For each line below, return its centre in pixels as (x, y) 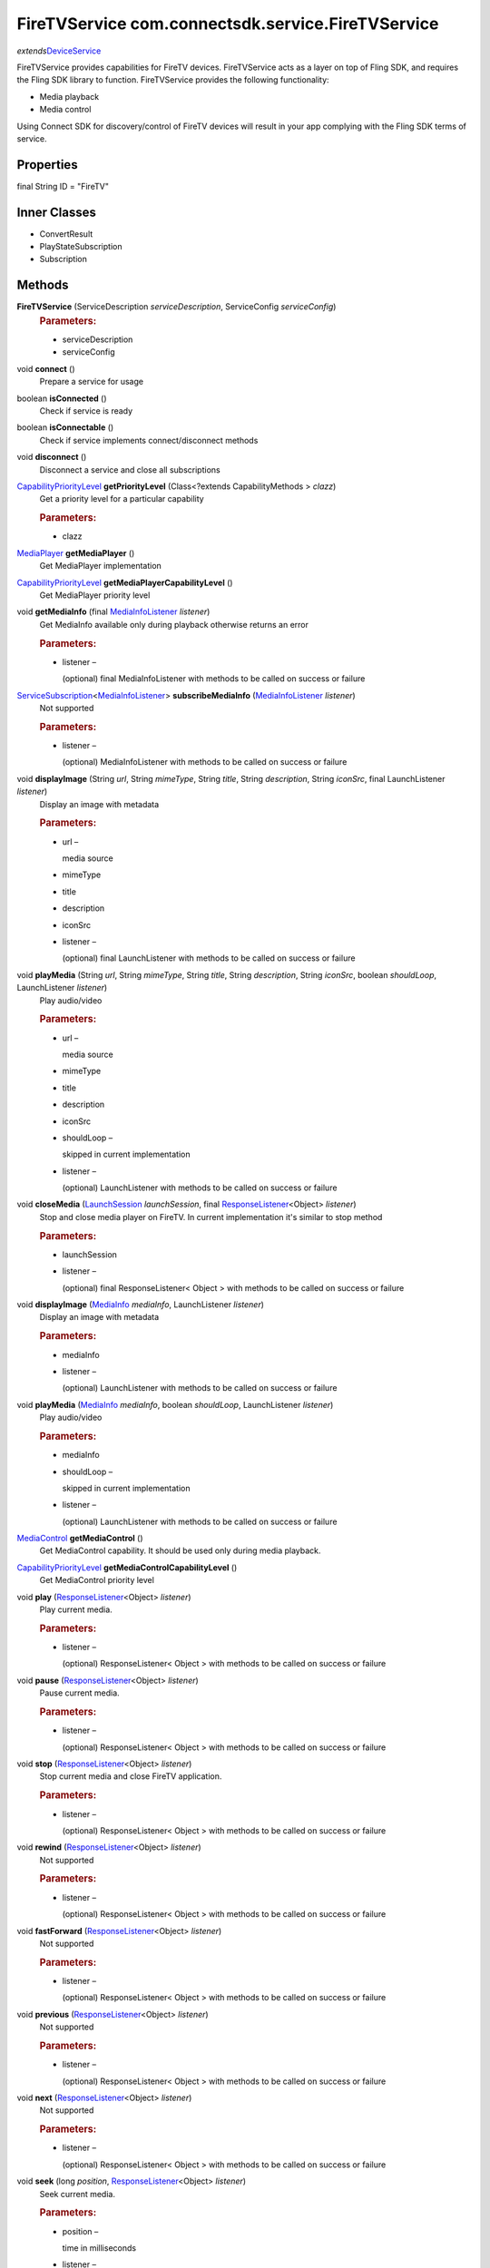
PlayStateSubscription (81, 247)
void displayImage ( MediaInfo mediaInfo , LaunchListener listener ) (141, 1305)
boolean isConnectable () (65, 427)
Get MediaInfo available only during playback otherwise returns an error (174, 624)
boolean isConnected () (62, 398)
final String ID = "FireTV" (63, 186)
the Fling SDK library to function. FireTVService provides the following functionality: (173, 80)
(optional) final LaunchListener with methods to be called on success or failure (209, 958)
